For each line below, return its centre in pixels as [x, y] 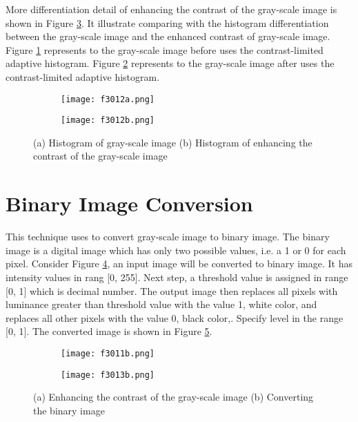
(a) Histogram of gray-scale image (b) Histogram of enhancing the [173, 142]
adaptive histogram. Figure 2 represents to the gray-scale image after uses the [170, 63]
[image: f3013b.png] [108, 375]
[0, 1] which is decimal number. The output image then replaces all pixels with [172, 290]
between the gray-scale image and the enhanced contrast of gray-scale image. [168, 36]
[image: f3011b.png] [108, 353]
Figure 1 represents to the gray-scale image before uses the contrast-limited [165, 49]
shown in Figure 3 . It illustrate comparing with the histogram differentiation [167, 22]
